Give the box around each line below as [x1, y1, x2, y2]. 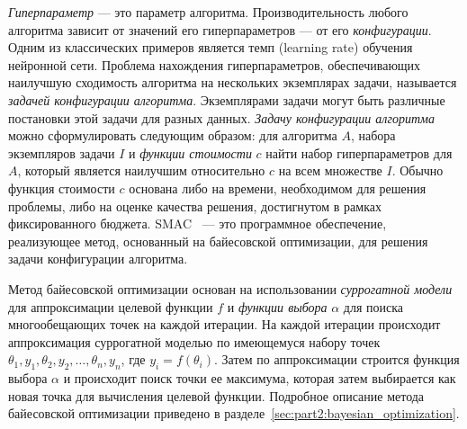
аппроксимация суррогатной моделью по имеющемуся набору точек [8, 332, 381, 351]
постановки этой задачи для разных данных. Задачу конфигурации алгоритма [8, 108, 435, 127]
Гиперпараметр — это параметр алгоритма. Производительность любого [8, 3, 409, 21]
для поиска [343, 297, 404, 316]
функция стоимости [8, 178, 115, 197]
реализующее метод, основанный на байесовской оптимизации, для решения [8, 231, 428, 250]
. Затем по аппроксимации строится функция [213, 350, 460, 369]
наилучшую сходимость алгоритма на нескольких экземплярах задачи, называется [8, 73, 457, 92]
